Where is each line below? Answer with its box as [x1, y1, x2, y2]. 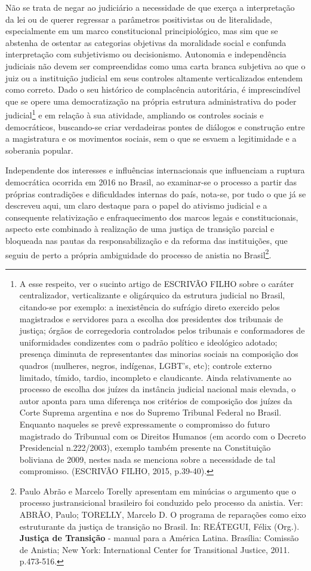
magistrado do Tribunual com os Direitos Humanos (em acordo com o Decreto [19, 429, 306, 442]
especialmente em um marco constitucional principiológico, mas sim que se [5, 25, 278, 37]
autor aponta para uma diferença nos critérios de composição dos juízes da [19, 394, 292, 407]
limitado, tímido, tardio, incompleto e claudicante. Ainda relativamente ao [19, 371, 291, 383]
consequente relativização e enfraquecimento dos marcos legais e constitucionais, [5, 210, 298, 223]
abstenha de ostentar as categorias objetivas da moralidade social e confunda [5, 36, 287, 48]
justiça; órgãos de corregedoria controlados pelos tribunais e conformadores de [19, 324, 305, 337]
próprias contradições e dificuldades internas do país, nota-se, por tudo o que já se [5, 187, 306, 200]
